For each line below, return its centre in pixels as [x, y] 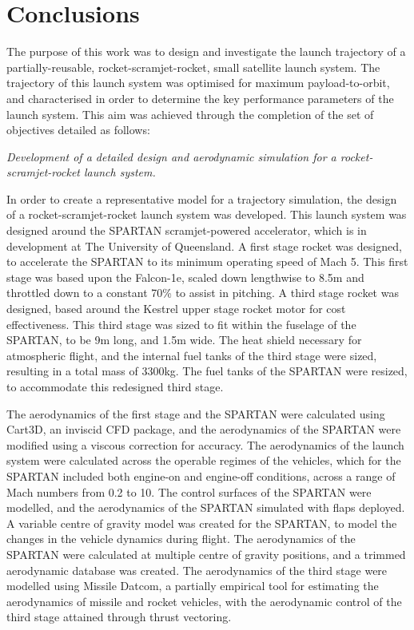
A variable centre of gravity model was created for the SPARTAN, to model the [202, 523]
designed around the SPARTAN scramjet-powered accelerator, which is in [187, 230]
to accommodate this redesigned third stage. [115, 386]
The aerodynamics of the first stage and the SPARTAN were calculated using [196, 413]
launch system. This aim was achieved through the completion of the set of [190, 114]
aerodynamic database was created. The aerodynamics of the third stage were [197, 570]
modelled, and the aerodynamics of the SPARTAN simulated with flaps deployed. [206, 507]
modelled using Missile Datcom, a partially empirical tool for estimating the [193, 586]
